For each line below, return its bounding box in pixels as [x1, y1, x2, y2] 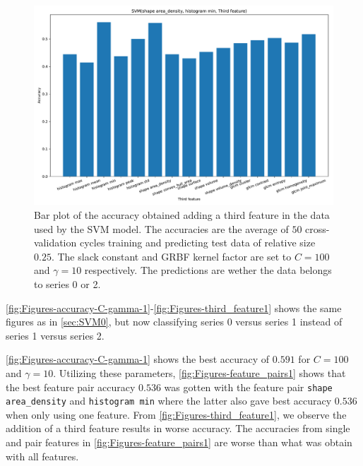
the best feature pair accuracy [6, 379, 136, 394]
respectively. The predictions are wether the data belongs [84, 263, 332, 277]
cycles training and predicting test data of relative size [79, 235, 316, 250]
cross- [305, 221, 330, 236]
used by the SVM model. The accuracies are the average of [34, 221, 289, 236]
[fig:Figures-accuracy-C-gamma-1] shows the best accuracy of [6, 352, 270, 366]
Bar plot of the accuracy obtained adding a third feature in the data [34, 207, 330, 222]
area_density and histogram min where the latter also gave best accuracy [6, 393, 332, 408]
